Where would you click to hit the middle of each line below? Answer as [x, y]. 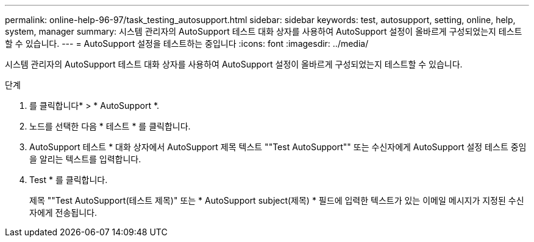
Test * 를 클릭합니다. [69, 180]
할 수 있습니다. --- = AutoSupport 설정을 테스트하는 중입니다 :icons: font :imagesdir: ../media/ [187, 43]
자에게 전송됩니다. [63, 213]
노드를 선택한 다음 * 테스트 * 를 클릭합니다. [110, 126]
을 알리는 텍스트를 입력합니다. [85, 159]
